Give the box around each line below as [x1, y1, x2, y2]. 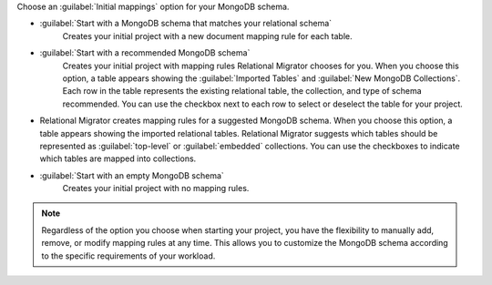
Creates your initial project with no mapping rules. [62, 183, 250, 194]
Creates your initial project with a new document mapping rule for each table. [62, 30, 353, 41]
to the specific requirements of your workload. [41, 250, 216, 261]
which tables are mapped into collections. [39, 153, 197, 164]
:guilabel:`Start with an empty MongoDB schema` [39, 169, 225, 181]
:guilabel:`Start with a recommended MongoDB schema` [39, 47, 251, 58]
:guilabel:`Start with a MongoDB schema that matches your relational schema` [39, 18, 333, 29]
